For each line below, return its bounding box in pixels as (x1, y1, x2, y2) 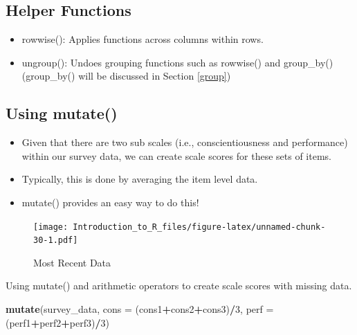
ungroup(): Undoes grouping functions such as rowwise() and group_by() (21, 55, 333, 69)
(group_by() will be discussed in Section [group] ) (21, 69, 231, 83)
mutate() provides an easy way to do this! (21, 194, 199, 209)
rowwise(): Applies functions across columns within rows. (21, 32, 264, 46)
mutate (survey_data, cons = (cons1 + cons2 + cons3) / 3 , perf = (6, 302, 274, 316)
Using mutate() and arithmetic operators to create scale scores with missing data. (6, 278, 352, 293)
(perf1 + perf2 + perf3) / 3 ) (6, 315, 109, 329)
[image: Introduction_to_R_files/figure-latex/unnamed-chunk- (33, 221, 326, 232)
